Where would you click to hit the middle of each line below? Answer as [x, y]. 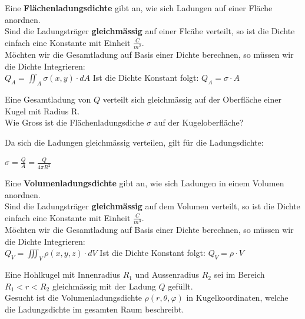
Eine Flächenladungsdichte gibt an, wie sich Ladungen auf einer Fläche [139, 8]
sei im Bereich [239, 274]
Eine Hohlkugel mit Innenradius [62, 274]
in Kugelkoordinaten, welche [237, 297]
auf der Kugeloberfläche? [199, 122]
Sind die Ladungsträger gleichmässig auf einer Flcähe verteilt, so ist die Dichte [150, 31]
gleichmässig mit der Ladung [104, 286]
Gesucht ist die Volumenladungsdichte [73, 297]
